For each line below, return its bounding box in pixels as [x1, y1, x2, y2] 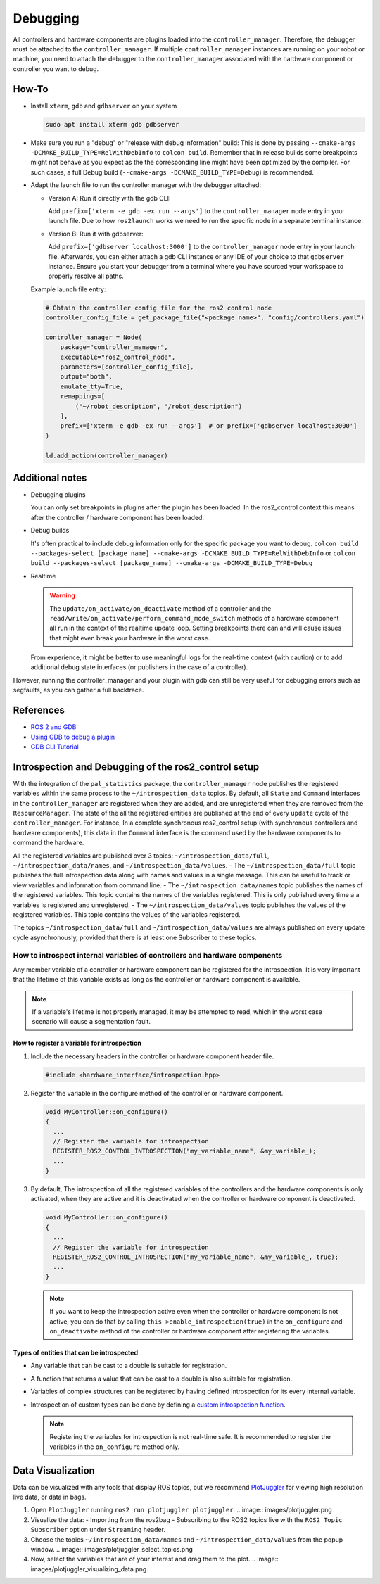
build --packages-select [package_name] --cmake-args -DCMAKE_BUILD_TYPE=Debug [30, 559, 313, 567]
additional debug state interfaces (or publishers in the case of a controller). [30, 663, 248, 671]
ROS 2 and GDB [30, 723, 77, 731]
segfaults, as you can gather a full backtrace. [13, 686, 144, 695]
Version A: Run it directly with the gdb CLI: [48, 194, 172, 202]
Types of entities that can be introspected [13, 1348, 139, 1357]
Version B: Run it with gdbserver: [48, 229, 144, 238]
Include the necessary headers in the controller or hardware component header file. [30, 1052, 274, 1060]
